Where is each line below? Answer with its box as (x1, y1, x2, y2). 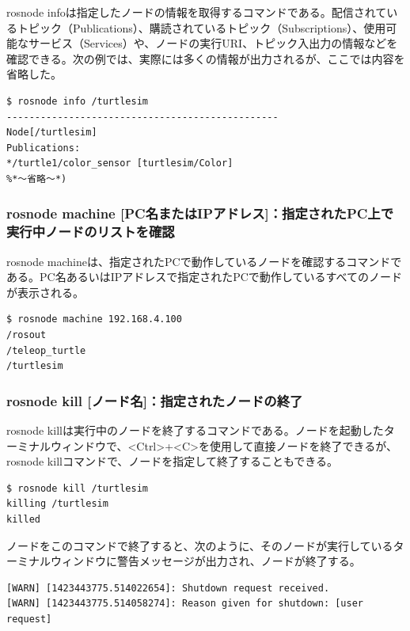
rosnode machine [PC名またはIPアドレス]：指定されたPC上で (6, 203, 394, 223)
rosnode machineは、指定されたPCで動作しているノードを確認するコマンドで (6, 253, 402, 269)
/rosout (6, 329, 47, 341)
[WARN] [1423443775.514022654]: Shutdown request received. (6, 582, 330, 594)
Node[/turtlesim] (6, 127, 97, 139)
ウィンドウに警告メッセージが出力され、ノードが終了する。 (50, 553, 361, 569)
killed (6, 514, 40, 526)
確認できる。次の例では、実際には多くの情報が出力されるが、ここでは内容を (6, 50, 405, 67)
